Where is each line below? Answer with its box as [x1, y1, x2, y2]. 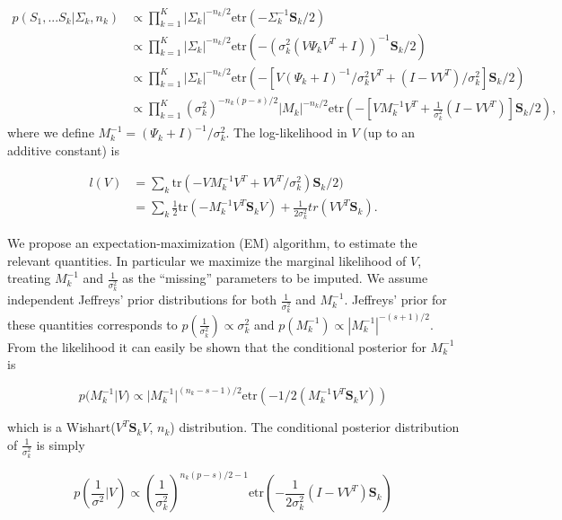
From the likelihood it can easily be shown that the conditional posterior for [7, 337, 426, 356]
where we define [7, 123, 94, 142]
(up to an [363, 123, 415, 142]
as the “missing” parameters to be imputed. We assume [122, 269, 428, 287]
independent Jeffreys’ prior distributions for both [7, 290, 277, 309]
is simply [36, 435, 85, 454]
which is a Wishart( [7, 418, 116, 436]
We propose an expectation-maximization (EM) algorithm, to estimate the [7, 234, 417, 252]
